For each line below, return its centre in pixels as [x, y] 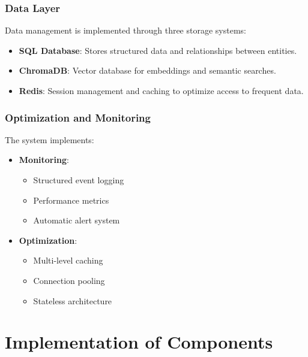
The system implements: [50, 139]
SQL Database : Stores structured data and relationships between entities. [158, 50]
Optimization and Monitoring [78, 117]
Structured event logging [79, 180]
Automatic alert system [77, 220]
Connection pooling [69, 280]
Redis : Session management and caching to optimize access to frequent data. [161, 90]
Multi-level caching [68, 260]
